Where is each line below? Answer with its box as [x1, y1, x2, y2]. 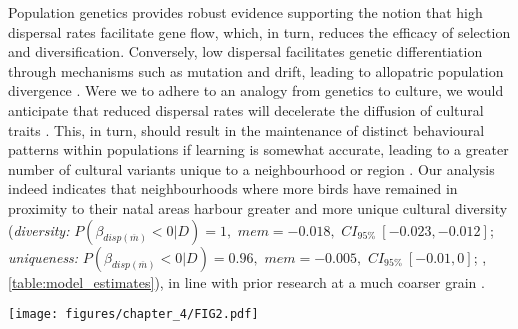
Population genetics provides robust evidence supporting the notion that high [8, 2, 483, 22]
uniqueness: [8, 246, 79, 267]
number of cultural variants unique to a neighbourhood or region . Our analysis [8, 158, 495, 179]
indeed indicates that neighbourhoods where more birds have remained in [8, 178, 458, 199]
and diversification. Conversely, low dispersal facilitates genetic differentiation [8, 41, 483, 62]
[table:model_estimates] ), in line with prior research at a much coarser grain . [8, 271, 485, 292]
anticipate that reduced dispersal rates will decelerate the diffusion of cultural [8, 99, 484, 120]
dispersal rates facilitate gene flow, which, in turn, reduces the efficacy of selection [8, 21, 511, 42]
